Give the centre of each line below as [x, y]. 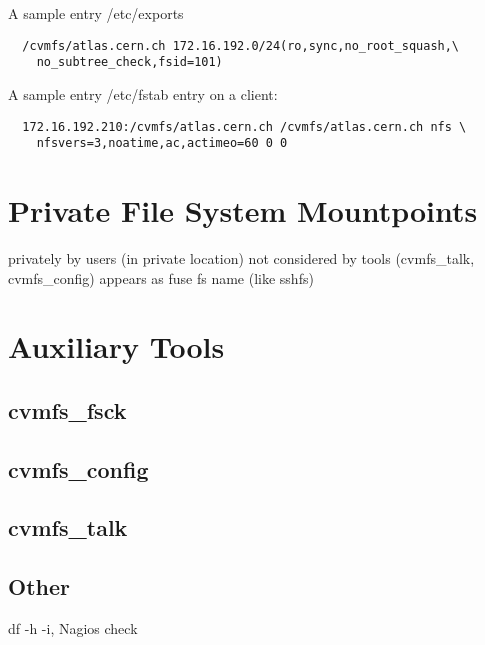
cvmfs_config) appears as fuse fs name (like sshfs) [161, 277]
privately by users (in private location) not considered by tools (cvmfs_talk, [241, 257]
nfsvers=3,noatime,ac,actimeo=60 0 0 [162, 143]
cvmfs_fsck [67, 409]
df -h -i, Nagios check [73, 628]
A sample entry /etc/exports [96, 13]
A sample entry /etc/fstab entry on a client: [143, 93]
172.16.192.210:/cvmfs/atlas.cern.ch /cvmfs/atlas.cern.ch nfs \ [244, 126]
